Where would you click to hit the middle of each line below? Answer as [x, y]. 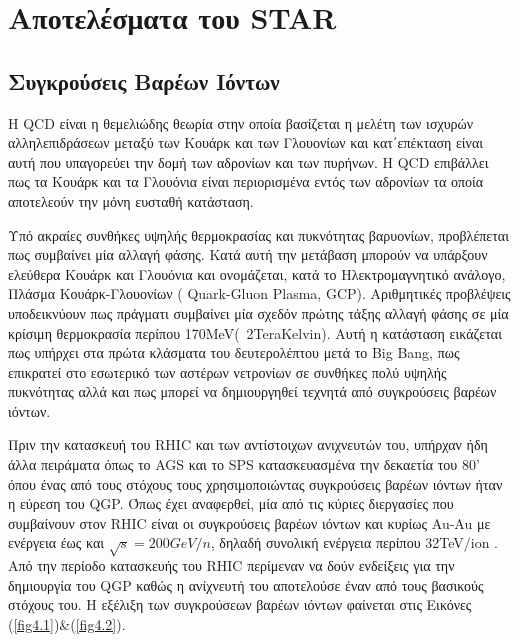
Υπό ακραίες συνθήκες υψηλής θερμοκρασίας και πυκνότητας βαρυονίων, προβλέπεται [258, 234]
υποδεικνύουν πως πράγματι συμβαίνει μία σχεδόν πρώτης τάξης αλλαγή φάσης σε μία [258, 312]
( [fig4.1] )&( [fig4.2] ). [67, 624]
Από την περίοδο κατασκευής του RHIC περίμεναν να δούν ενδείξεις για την [231, 565]
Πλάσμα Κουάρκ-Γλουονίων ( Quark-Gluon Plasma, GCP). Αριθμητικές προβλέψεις [259, 293]
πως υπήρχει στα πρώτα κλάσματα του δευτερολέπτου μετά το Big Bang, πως [234, 352]
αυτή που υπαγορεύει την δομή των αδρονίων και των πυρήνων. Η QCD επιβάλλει [248, 161]
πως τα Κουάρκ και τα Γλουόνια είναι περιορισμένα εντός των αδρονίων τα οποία [246, 181]
